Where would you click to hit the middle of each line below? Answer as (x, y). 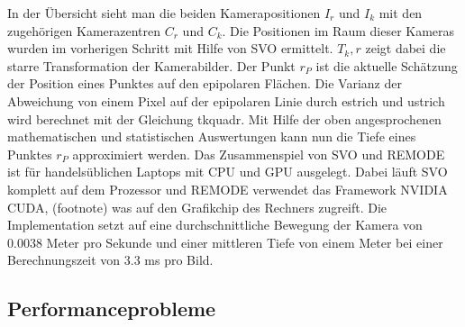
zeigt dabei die (406, 48)
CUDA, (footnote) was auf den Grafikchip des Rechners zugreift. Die (197, 207)
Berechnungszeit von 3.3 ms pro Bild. (110, 260)
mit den (401, 13)
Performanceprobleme (112, 309)
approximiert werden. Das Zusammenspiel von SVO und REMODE (259, 154)
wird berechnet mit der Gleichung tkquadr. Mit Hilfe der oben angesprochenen (224, 118)
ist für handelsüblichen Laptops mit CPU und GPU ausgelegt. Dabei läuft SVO (228, 172)
